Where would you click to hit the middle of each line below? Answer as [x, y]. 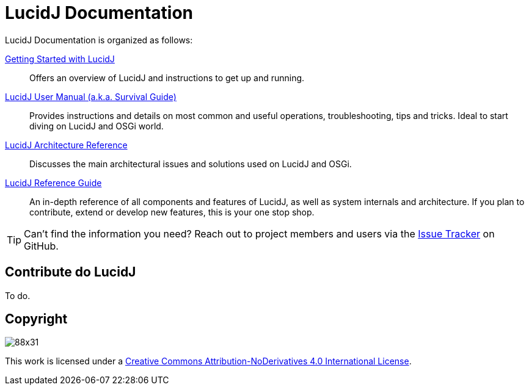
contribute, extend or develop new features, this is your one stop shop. [172, 212]
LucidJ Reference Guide [53, 182]
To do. [18, 295]
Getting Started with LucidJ [60, 59]
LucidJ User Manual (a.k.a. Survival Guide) [91, 96]
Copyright [36, 319]
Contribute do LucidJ [71, 272]
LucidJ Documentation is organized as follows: [99, 40]
